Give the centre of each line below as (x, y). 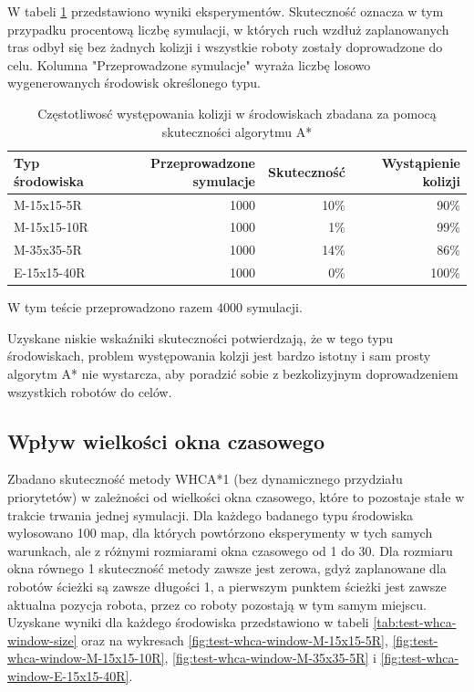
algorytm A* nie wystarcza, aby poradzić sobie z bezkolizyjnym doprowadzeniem (233, 373)
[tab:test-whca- (415, 622)
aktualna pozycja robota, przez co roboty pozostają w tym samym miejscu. (217, 604)
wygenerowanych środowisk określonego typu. (134, 83)
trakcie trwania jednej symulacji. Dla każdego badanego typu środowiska (211, 514)
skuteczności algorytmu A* (237, 131)
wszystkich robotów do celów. (90, 391)
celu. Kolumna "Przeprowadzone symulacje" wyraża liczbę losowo (189, 64)
